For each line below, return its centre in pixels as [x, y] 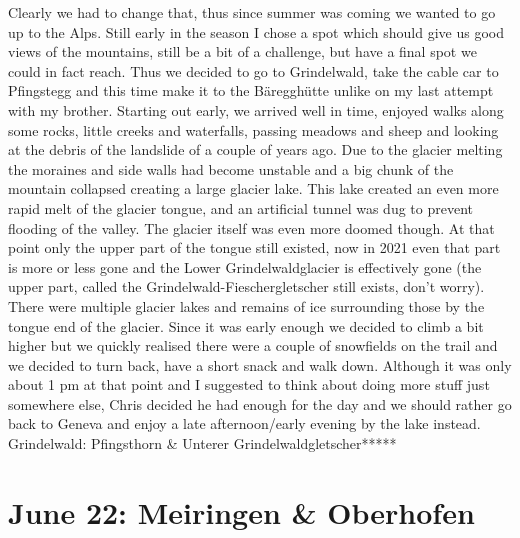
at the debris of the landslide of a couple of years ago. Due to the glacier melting [255, 149]
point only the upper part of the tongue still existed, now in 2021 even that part [254, 247]
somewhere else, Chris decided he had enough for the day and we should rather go [260, 403]
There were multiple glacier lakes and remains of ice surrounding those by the [246, 305]
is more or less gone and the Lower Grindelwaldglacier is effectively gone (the [245, 266]
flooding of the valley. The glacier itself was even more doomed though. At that [251, 227]
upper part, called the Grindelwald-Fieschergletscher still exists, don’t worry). [246, 286]
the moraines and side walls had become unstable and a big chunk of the [231, 168]
